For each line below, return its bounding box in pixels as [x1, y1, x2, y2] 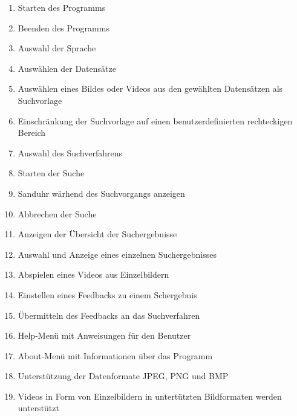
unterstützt [18, 402, 59, 414]
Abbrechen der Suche [18, 207, 97, 220]
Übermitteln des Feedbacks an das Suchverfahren [18, 309, 200, 321]
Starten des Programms [18, 1, 106, 13]
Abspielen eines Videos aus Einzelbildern [18, 268, 169, 281]
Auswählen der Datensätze [18, 62, 116, 74]
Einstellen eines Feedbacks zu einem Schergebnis [18, 288, 197, 301]
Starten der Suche [18, 167, 85, 179]
